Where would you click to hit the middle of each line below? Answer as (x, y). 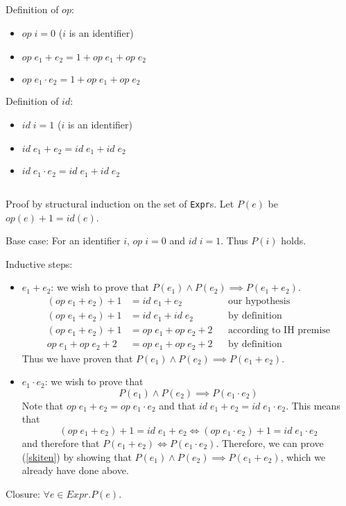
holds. (294, 241)
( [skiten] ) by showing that (77, 456)
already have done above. (75, 470)
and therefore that (61, 442)
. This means (313, 405)
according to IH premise (279, 331)
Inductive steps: (39, 263)
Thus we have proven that (77, 358)
